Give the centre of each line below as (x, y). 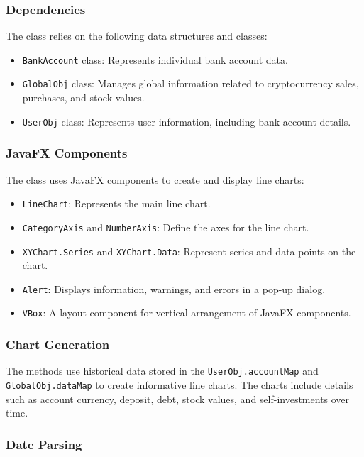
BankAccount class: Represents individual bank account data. (155, 59)
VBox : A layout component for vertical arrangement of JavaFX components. (187, 313)
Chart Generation (58, 344)
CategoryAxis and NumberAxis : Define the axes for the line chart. (166, 227)
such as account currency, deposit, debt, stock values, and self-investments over (178, 398)
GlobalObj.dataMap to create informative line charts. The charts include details (180, 384)
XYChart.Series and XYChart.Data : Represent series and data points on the (189, 251)
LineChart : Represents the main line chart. (116, 203)
